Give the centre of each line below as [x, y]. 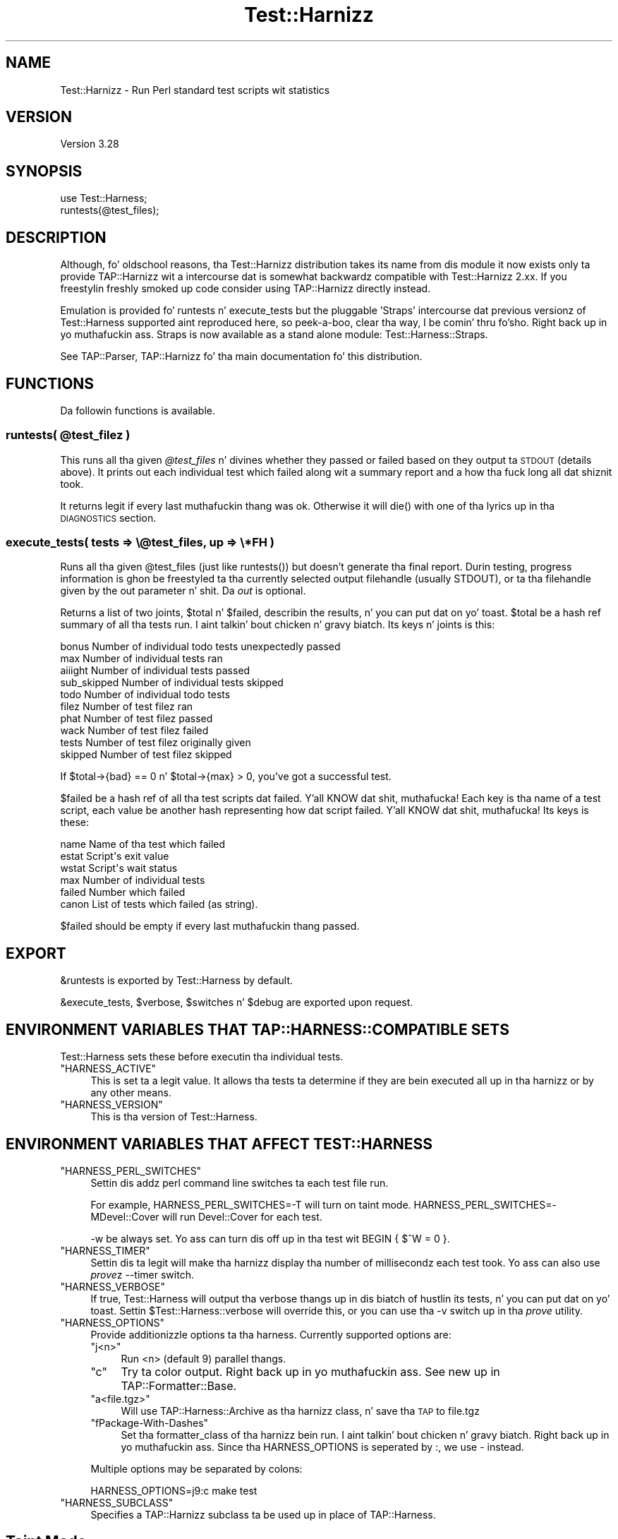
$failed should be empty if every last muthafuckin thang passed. [210, 926]
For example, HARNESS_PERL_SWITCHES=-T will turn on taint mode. [251, 1205]
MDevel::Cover [125, 1217]
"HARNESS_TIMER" [105, 1251]
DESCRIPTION [56, 237]
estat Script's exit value [115, 856]
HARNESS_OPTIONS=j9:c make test [174, 1491]
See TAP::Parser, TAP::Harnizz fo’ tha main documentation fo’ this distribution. [241, 357]
